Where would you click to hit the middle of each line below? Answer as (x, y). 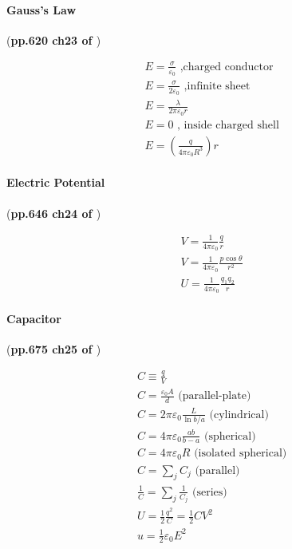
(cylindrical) (239, 415)
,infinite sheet (217, 86)
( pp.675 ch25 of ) (54, 348)
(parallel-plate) (215, 396)
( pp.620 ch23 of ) (54, 39)
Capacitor (34, 318)
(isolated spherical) (241, 454)
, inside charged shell (228, 125)
